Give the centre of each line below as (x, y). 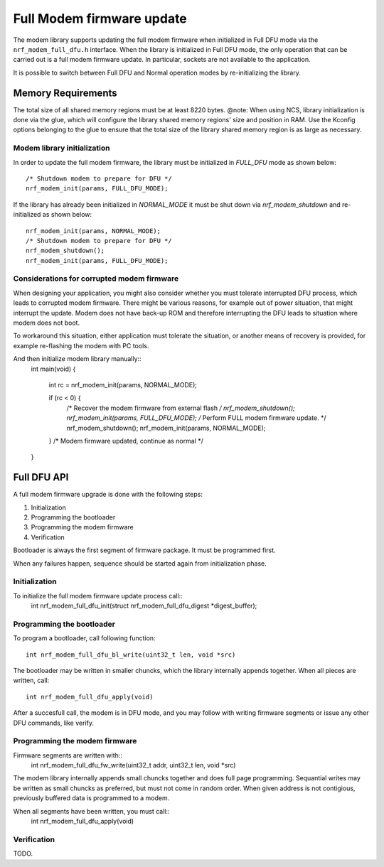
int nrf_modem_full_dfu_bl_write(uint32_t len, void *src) (131, 655)
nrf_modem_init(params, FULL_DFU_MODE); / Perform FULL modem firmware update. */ (196, 418)
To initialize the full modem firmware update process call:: (98, 596)
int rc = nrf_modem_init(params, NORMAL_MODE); (123, 384)
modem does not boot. (47, 323)
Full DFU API (41, 477)
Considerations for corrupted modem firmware (96, 279)
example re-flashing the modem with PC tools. (81, 345)
